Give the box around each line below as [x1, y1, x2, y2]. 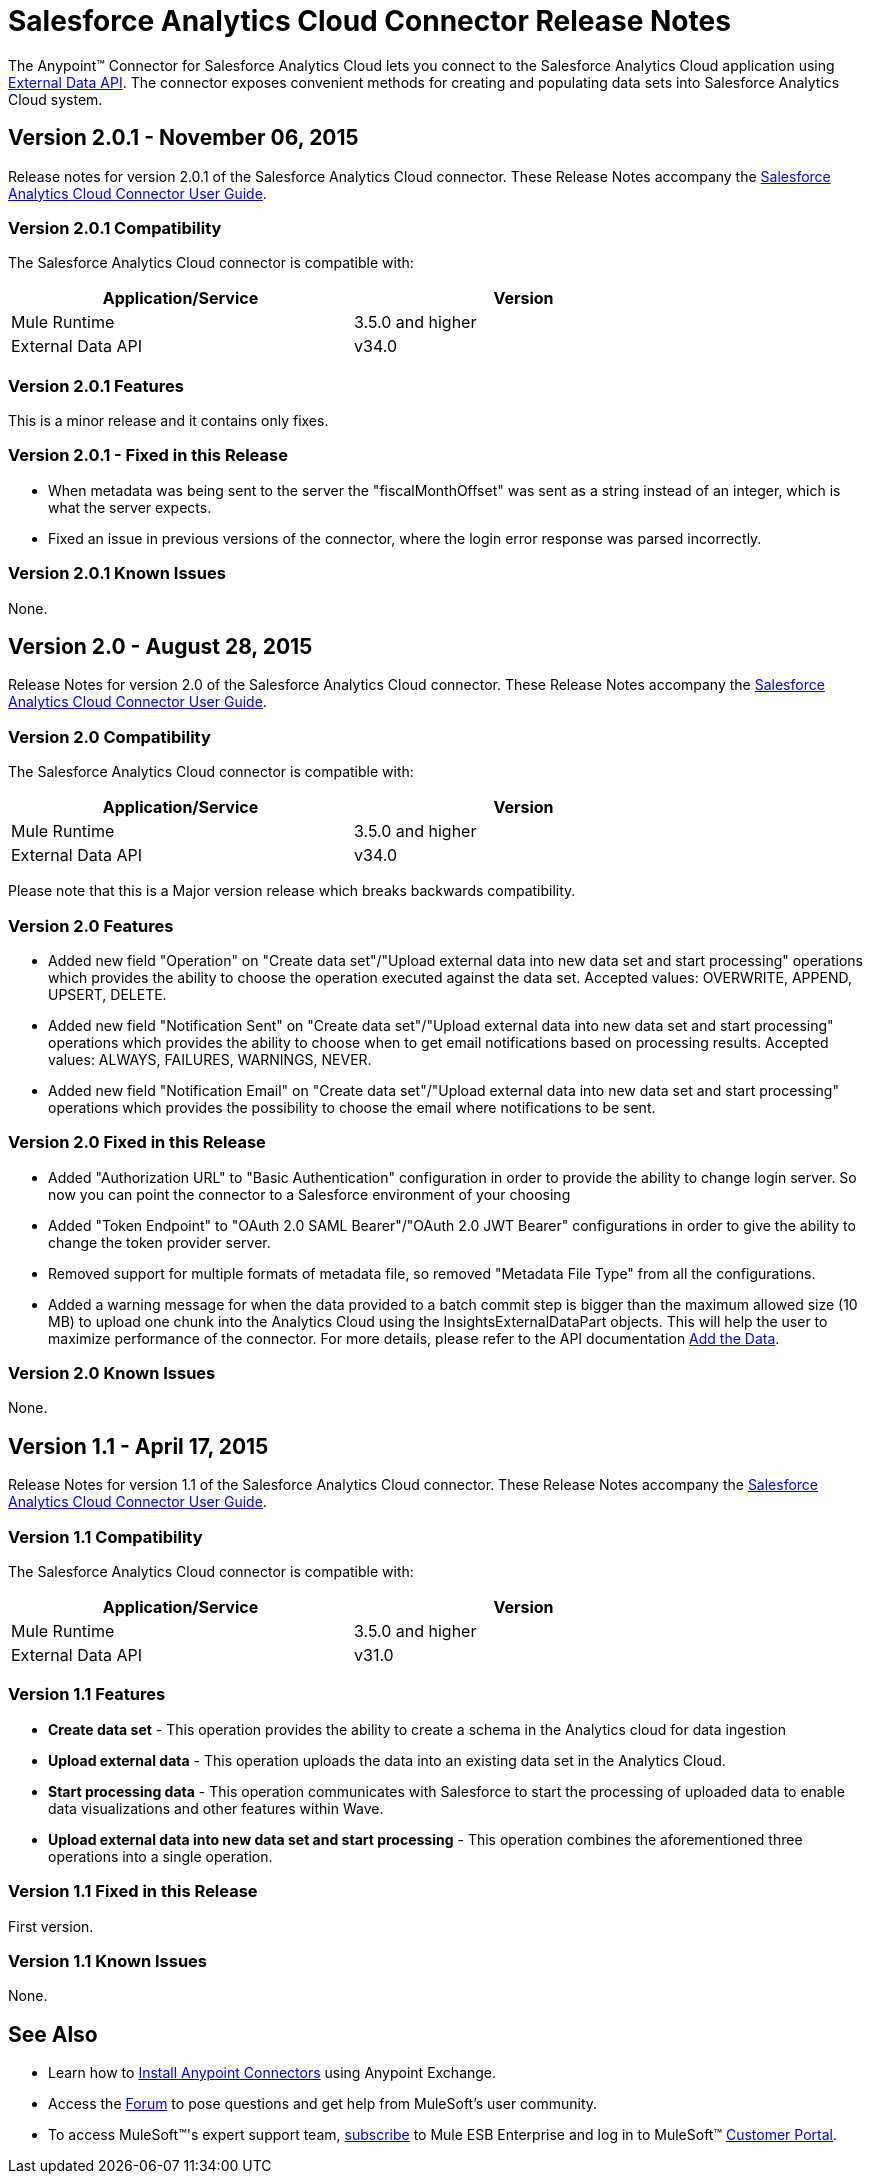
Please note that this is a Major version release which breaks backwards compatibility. [8, 882, 576, 900]
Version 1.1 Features [8, 1684, 166, 1705]
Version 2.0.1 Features [8, 375, 184, 396]
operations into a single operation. [48, 1847, 273, 1865]
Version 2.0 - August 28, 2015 [8, 634, 313, 660]
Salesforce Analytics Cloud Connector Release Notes [8, 4, 731, 38]
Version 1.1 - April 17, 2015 [8, 1433, 269, 1459]
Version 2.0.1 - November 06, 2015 [8, 125, 359, 151]
